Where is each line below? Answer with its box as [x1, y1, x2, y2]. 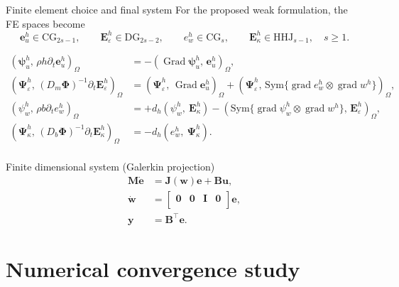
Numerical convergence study [6, 254, 300, 283]
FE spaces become [6, 16, 85, 31]
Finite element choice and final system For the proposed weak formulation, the [6, 2, 348, 16]
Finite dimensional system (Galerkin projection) [6, 159, 215, 174]
